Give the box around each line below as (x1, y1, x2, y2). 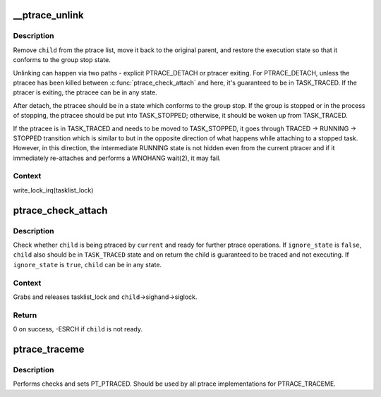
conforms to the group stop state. (13, 56, 111, 64)
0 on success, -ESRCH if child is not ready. (13, 325, 143, 334)
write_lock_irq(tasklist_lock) (13, 185, 94, 194)
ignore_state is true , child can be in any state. (13, 260, 162, 269)
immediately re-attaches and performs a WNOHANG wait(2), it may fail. (13, 154, 222, 162)
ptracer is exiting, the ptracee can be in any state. (13, 88, 158, 97)
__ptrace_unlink (13, 9, 84, 21)
